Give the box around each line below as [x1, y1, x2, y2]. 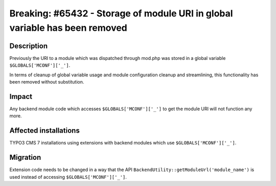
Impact [9, 92, 33, 101]
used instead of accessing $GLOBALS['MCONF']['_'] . [9, 174, 127, 180]
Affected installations [9, 126, 80, 135]
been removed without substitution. [9, 79, 84, 85]
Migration [9, 153, 41, 162]
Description [9, 42, 48, 50]
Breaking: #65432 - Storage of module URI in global [9, 8, 233, 19]
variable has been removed [9, 22, 127, 33]
